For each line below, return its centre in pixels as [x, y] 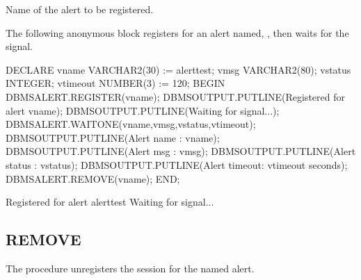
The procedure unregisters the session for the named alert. [130, 268]
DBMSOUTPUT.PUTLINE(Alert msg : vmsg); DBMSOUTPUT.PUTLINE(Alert [181, 151]
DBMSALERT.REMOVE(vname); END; [93, 178]
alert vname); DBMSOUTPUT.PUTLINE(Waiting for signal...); [143, 110]
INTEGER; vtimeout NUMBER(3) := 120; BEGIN [115, 83]
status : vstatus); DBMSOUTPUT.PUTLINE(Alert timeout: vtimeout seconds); [177, 164]
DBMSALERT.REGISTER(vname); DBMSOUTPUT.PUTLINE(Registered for [175, 96]
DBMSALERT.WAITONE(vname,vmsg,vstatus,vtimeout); [131, 124]
